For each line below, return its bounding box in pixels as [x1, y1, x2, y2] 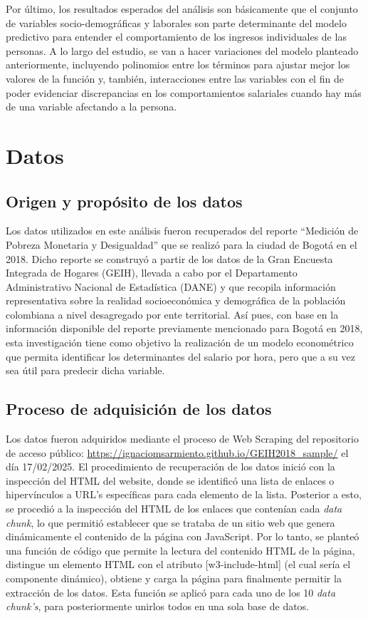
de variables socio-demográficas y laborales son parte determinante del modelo [6, 15, 347, 30]
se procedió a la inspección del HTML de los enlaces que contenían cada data [6, 501, 342, 516]
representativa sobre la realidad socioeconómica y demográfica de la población [6, 293, 346, 308]
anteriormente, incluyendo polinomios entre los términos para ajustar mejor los [6, 57, 350, 72]
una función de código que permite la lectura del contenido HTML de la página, [6, 542, 355, 557]
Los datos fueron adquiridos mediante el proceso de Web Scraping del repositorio [6, 431, 359, 446]
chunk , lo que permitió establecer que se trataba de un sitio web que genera [6, 515, 335, 530]
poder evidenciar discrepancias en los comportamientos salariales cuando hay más [6, 85, 362, 100]
